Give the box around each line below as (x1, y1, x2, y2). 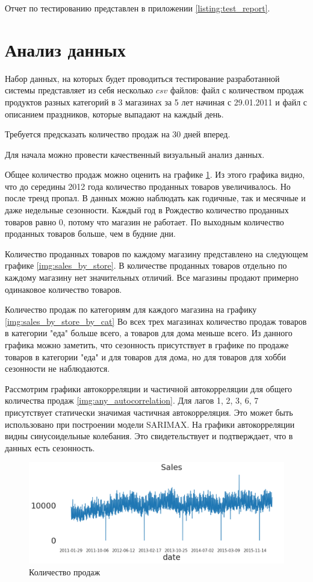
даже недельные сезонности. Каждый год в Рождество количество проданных (5, 204, 289, 216)
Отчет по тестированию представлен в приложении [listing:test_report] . (5, 2, 270, 14)
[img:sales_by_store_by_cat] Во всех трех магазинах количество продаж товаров (5, 314, 307, 327)
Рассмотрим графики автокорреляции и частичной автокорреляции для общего (5, 382, 293, 395)
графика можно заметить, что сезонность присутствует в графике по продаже (5, 339, 289, 351)
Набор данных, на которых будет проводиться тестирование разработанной (5, 72, 280, 84)
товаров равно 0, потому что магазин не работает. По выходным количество (5, 215, 284, 228)
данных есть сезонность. (5, 441, 95, 454)
